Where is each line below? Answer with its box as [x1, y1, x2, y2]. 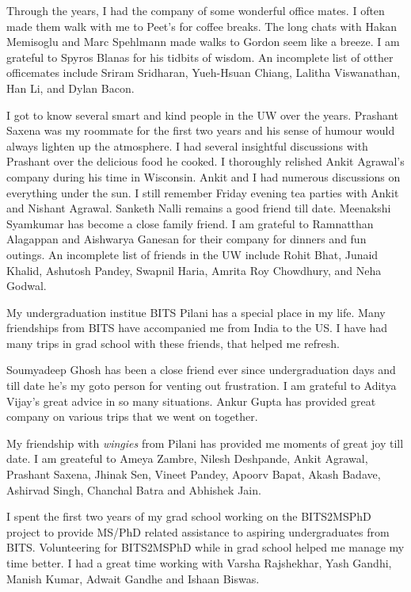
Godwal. [6, 277, 47, 294]
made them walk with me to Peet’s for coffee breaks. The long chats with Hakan [6, 17, 398, 34]
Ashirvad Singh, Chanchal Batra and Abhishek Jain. [6, 481, 261, 498]
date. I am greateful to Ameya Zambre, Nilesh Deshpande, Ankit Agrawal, [6, 450, 368, 467]
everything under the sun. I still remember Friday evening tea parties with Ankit [6, 184, 399, 201]
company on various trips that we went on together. [6, 408, 258, 425]
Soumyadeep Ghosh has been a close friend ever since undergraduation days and [6, 361, 396, 378]
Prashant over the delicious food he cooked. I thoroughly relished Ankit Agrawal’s [6, 153, 405, 170]
